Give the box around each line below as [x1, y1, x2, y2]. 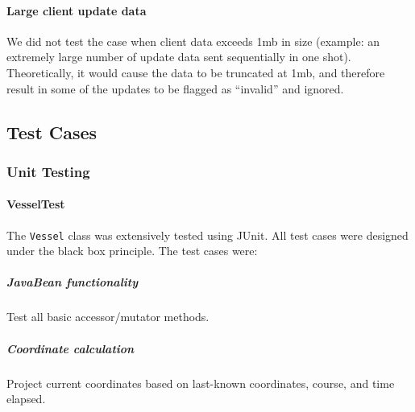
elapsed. [6, 390, 46, 407]
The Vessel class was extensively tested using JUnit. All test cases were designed [6, 226, 409, 243]
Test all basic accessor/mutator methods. [6, 308, 210, 325]
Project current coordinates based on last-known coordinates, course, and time [6, 374, 395, 391]
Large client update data [6, 2, 147, 19]
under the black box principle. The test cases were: [6, 242, 258, 259]
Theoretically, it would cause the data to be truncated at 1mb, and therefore [6, 64, 385, 80]
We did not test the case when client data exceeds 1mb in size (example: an [6, 32, 380, 49]
